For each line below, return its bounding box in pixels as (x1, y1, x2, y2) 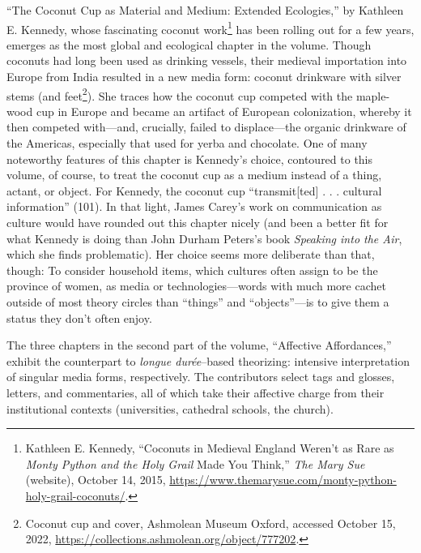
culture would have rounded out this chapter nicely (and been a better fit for (6, 214, 389, 231)
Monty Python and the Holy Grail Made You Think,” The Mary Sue (25, 455, 365, 472)
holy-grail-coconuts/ (25, 487, 125, 504)
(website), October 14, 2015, (25, 471, 166, 488)
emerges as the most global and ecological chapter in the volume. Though (6, 36, 372, 53)
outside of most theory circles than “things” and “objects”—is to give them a (6, 294, 389, 310)
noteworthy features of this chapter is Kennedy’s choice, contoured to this (6, 150, 373, 167)
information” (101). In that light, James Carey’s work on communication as (6, 198, 382, 215)
